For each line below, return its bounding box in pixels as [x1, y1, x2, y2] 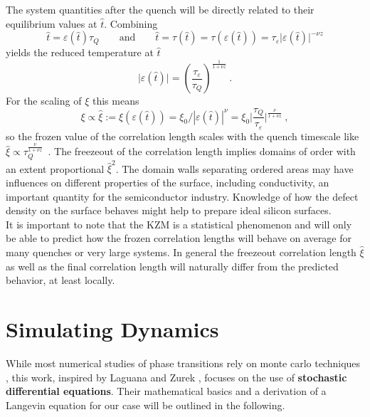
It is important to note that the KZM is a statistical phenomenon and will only [6, 216, 352, 231]
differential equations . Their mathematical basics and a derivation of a [6, 384, 327, 398]
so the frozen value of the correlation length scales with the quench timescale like [6, 128, 359, 143]
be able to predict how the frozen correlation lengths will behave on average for [6, 231, 352, 246]
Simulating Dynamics [6, 314, 219, 343]
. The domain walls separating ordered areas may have [115, 161, 354, 176]
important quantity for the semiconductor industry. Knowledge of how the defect [6, 189, 359, 204]
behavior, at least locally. [6, 273, 115, 287]
